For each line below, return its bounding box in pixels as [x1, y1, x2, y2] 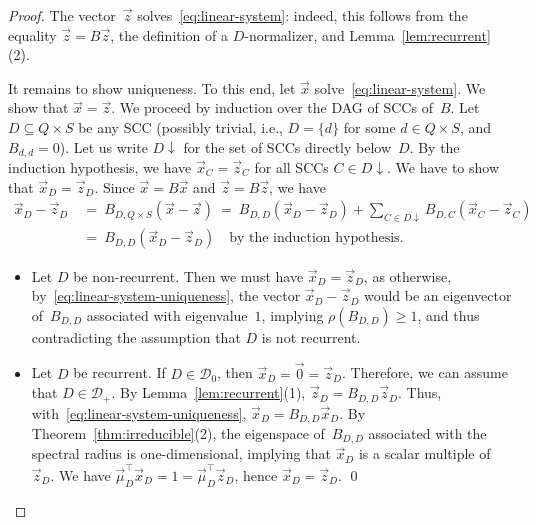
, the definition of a [110, 24, 229, 45]
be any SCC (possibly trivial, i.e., [78, 116, 283, 137]
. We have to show [386, 157, 500, 178]
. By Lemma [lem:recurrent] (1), [111, 382, 306, 403]
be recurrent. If [73, 362, 166, 383]
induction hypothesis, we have [8, 157, 192, 178]
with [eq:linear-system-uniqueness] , [31, 402, 247, 423]
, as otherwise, [363, 265, 452, 286]
